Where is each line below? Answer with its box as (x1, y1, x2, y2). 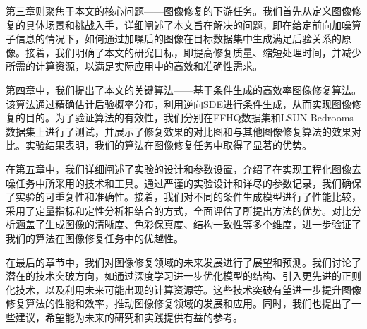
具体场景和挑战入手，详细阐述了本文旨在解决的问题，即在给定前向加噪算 (25, 17, 361, 32)
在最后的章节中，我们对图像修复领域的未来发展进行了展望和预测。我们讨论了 (6, 254, 361, 269)
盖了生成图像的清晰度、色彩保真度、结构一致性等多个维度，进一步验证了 (25, 217, 361, 232)
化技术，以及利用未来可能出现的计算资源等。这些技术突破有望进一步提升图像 (6, 282, 361, 297)
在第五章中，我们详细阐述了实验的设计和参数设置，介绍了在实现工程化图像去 (6, 161, 361, 176)
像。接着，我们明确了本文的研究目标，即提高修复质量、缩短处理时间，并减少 (6, 44, 361, 59)
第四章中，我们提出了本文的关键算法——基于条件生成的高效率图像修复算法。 (6, 82, 361, 97)
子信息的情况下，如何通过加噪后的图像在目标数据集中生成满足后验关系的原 (6, 31, 351, 46)
